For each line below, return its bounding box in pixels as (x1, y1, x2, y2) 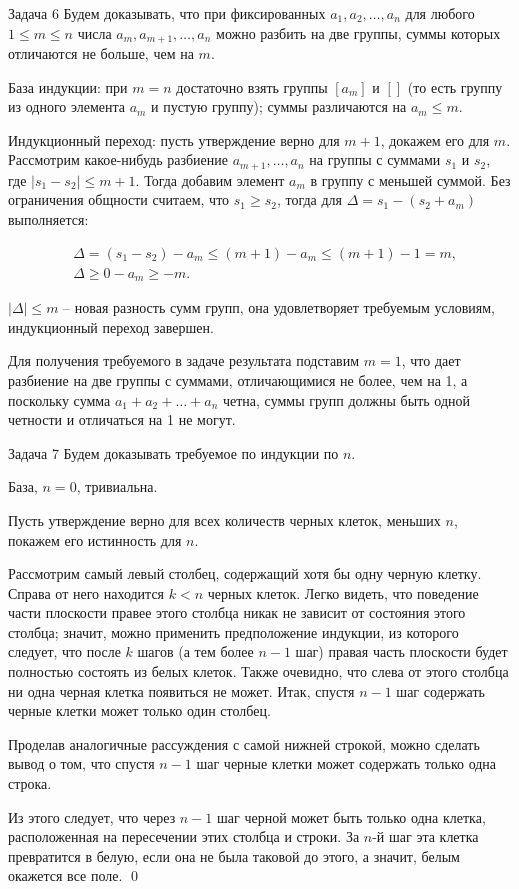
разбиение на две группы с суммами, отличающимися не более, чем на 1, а (8, 369, 468, 390)
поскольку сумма (8, 389, 111, 410)
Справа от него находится (8, 582, 165, 603)
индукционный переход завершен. (8, 316, 214, 337)
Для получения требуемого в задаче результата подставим (8, 350, 360, 371)
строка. (8, 773, 52, 794)
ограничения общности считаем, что (8, 189, 230, 210)
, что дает (401, 350, 461, 371)
